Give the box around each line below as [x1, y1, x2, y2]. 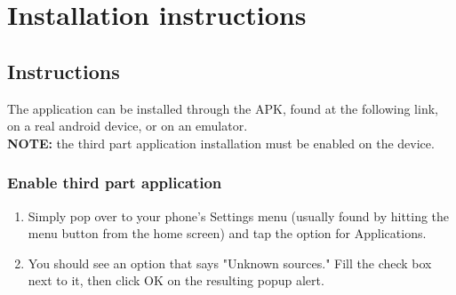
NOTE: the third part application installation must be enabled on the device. [7, 133, 435, 152]
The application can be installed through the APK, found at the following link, [7, 99, 438, 117]
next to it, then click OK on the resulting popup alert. [28, 271, 324, 290]
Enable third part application [7, 171, 222, 194]
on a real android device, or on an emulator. [7, 116, 248, 135]
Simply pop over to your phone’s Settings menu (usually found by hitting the [28, 206, 450, 225]
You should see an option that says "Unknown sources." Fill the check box [28, 253, 432, 272]
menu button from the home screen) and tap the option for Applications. [28, 224, 427, 243]
